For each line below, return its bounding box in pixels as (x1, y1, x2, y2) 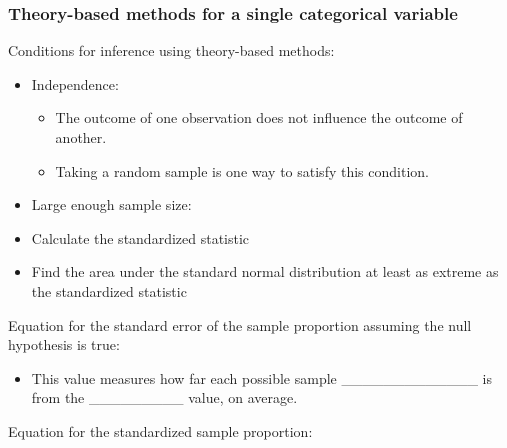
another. (55, 127, 107, 147)
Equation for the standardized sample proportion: (8, 420, 313, 441)
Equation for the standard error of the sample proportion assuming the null (8, 314, 472, 335)
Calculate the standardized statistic (31, 227, 250, 248)
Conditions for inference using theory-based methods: (8, 40, 335, 61)
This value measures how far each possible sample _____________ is (31, 367, 493, 388)
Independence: (31, 73, 119, 94)
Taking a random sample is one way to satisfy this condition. (55, 160, 429, 181)
